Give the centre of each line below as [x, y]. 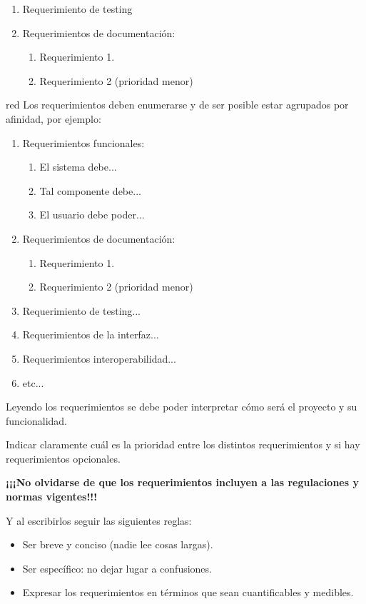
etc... [33, 382]
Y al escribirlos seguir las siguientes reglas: [99, 520]
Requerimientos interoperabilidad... [99, 358]
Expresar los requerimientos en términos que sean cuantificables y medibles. [188, 592]
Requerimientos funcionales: [83, 142]
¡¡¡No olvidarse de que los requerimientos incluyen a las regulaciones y [182, 482]
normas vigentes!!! [52, 497]
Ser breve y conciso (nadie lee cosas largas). [118, 544]
